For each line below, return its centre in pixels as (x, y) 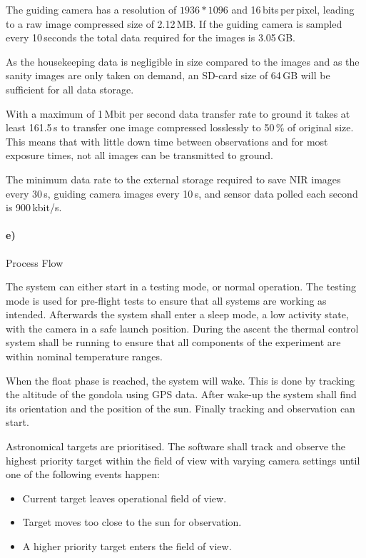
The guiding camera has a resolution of (91, 9)
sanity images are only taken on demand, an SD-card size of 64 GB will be (168, 75)
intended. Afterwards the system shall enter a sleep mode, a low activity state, (177, 314)
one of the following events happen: (83, 474)
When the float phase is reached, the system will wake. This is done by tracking (180, 380)
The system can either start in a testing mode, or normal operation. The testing (181, 286)
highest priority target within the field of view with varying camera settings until (183, 460)
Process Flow (35, 262)
